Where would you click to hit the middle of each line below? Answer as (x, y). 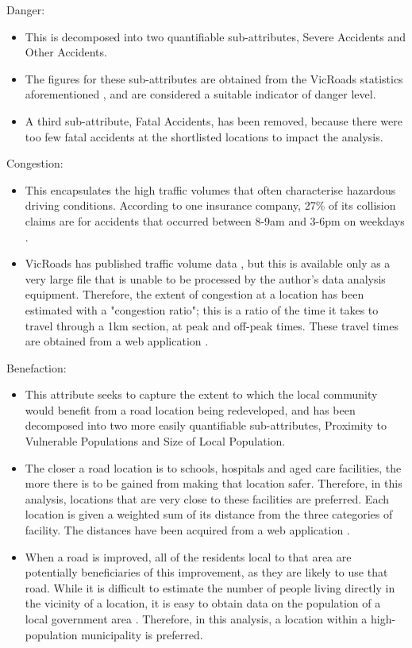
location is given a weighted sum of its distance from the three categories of (209, 514)
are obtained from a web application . (117, 341)
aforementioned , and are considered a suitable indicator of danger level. (200, 94)
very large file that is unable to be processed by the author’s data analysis (205, 278)
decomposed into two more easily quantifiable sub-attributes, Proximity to (206, 425)
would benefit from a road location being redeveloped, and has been (190, 409)
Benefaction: (37, 367)
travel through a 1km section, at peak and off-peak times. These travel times (212, 325)
